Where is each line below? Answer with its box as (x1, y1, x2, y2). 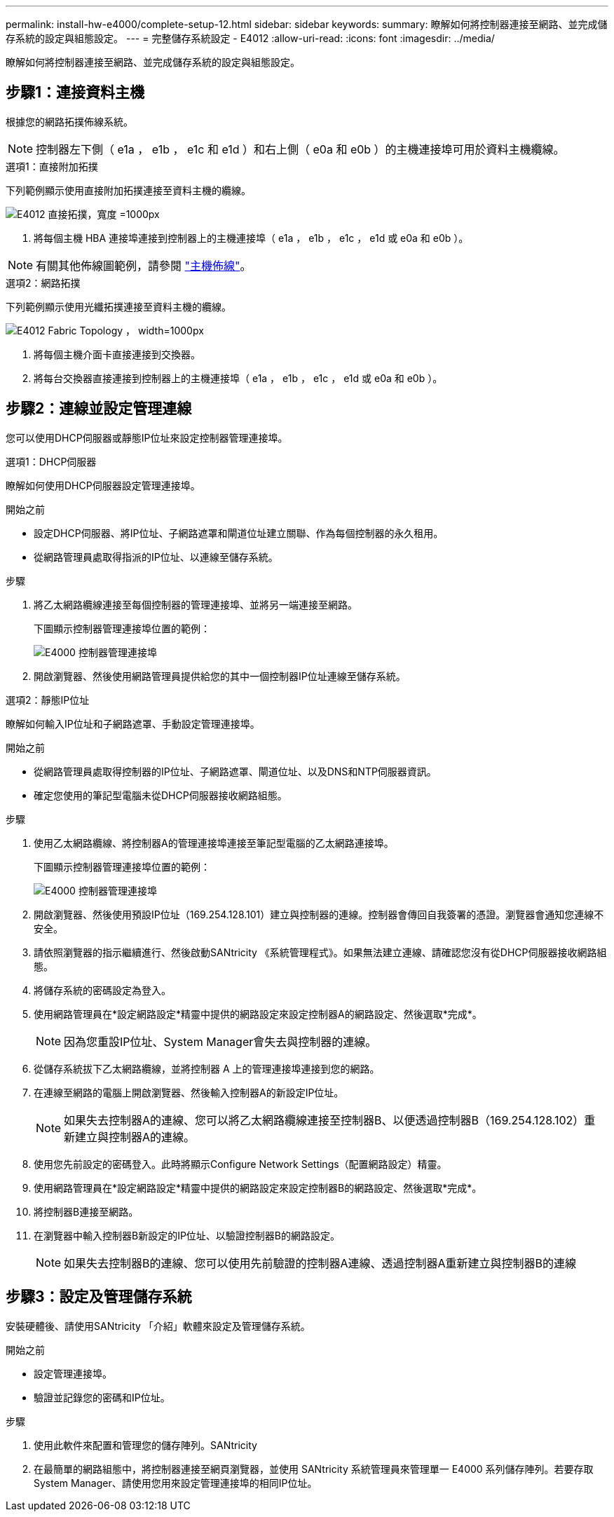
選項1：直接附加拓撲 (6, 160, 98, 172)
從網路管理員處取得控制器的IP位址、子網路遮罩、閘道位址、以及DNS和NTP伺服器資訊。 (34, 765, 437, 777)
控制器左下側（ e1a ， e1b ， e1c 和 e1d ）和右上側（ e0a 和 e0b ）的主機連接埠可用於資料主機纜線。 (36, 142, 565, 156)
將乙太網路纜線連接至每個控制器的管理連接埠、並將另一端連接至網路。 (34, 598, 357, 611)
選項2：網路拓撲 (6, 276, 81, 289)
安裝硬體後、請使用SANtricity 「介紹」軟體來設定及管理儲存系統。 (6, 1319, 311, 1332)
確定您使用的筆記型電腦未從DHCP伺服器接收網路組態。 (34, 789, 287, 801)
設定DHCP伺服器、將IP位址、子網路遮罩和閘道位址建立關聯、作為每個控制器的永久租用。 (34, 526, 444, 539)
